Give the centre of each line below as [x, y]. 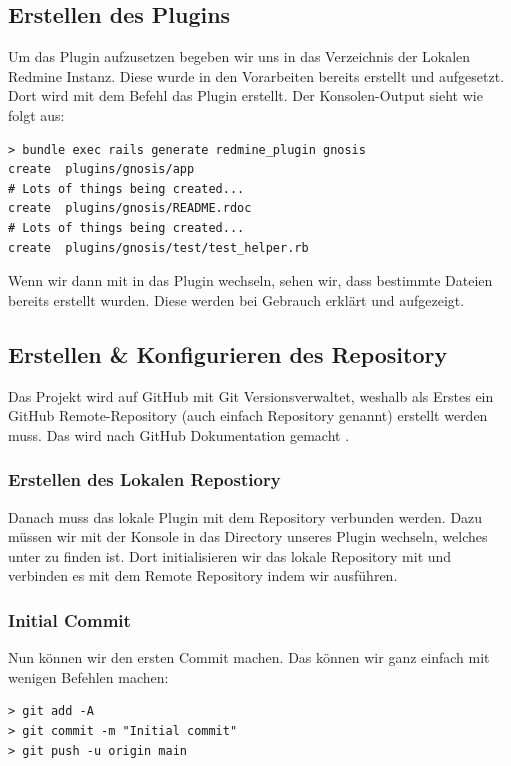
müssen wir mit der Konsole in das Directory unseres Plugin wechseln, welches [248, 536]
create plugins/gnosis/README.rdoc [130, 208]
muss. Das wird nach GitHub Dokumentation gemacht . [179, 434]
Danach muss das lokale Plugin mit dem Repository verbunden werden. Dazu [245, 516]
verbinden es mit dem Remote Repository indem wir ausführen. [203, 575]
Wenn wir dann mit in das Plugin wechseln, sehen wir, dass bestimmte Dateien [250, 280]
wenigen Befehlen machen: [88, 676]
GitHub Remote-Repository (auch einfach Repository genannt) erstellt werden [248, 415]
